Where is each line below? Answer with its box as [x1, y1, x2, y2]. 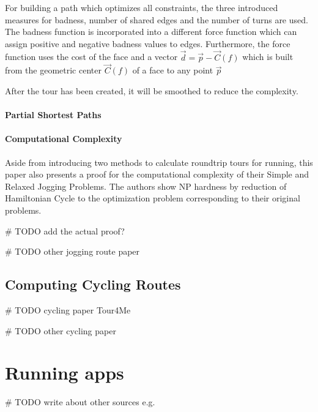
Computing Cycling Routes [5, 275, 181, 294]
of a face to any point [132, 64, 213, 77]
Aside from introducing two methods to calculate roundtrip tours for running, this [5, 155, 313, 168]
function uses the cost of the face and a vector [5, 50, 178, 63]
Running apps [5, 360, 124, 385]
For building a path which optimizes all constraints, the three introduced [5, 1, 278, 13]
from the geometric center [5, 64, 102, 77]
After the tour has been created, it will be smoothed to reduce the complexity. [5, 84, 298, 97]
